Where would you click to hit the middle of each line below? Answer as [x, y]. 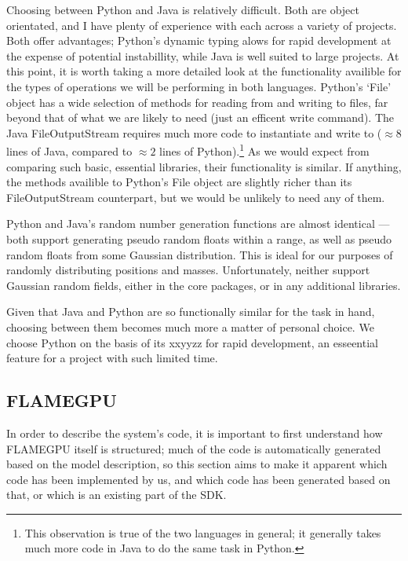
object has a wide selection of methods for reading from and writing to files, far [197, 102]
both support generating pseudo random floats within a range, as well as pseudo [199, 238]
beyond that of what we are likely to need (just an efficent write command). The [200, 117]
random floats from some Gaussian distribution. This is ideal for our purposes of [200, 254]
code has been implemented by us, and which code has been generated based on [199, 479]
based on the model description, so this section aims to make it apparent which [197, 464]
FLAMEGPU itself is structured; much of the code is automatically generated [194, 448]
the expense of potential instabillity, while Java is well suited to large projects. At [203, 55]
